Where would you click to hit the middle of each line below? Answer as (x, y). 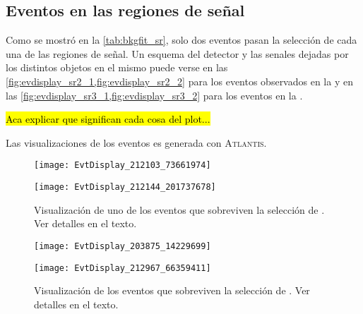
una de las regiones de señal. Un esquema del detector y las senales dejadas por (177, 53)
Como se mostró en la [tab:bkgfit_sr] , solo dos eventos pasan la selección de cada (181, 40)
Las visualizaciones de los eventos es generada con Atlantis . (136, 142)
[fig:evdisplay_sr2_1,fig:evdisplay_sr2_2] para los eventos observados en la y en (179, 81)
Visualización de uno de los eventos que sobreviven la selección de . (179, 209)
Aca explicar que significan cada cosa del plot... (108, 119)
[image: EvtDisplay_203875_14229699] (123, 246)
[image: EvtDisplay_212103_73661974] (123, 165)
